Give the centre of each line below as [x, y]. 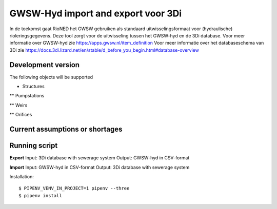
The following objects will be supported [51, 77]
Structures [33, 87]
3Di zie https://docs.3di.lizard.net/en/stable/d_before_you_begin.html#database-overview [104, 50]
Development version [44, 65]
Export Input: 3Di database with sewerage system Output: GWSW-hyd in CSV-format [100, 158]
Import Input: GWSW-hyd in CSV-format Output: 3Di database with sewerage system [100, 167]
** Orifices [21, 115]
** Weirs [18, 105]
